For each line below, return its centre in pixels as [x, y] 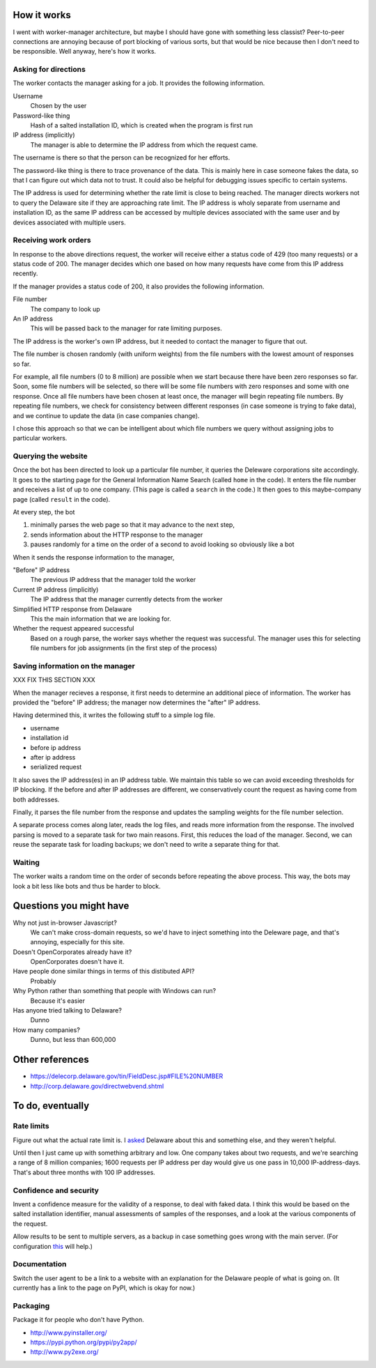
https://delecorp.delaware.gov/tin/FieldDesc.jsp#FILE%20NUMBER [127, 1076]
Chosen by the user [58, 106]
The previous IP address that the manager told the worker [113, 580]
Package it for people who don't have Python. [78, 1320]
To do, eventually [51, 1106]
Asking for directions [49, 70]
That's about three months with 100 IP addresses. [84, 1172]
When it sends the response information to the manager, [94, 557]
